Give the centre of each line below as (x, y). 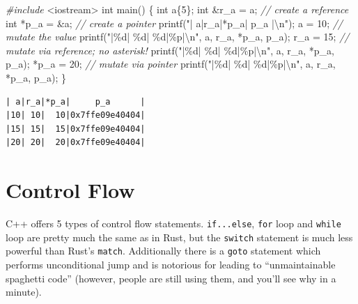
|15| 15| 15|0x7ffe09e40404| (76, 129)
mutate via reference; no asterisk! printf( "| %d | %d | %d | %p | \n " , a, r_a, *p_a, (170, 50)
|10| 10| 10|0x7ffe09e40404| (76, 115)
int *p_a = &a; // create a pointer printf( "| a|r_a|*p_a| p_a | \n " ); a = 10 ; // (174, 23)
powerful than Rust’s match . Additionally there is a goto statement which (163, 251)
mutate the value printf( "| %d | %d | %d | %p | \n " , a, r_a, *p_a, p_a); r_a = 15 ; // (178, 37)
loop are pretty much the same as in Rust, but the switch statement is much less (179, 237)
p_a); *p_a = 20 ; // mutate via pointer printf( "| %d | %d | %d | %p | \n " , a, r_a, (171, 64)
